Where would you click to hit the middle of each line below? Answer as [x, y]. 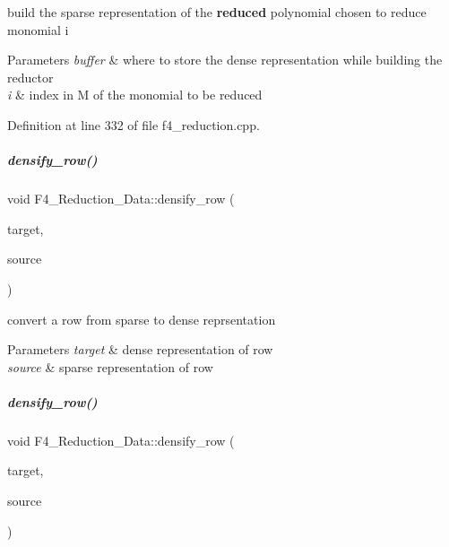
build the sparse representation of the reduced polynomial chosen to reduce [217, 12]
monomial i [38, 29]
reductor [30, 77]
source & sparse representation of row [110, 366]
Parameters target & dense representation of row [140, 349]
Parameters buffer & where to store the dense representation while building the [225, 60]
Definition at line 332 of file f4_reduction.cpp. [134, 124]
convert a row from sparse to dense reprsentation [142, 319]
